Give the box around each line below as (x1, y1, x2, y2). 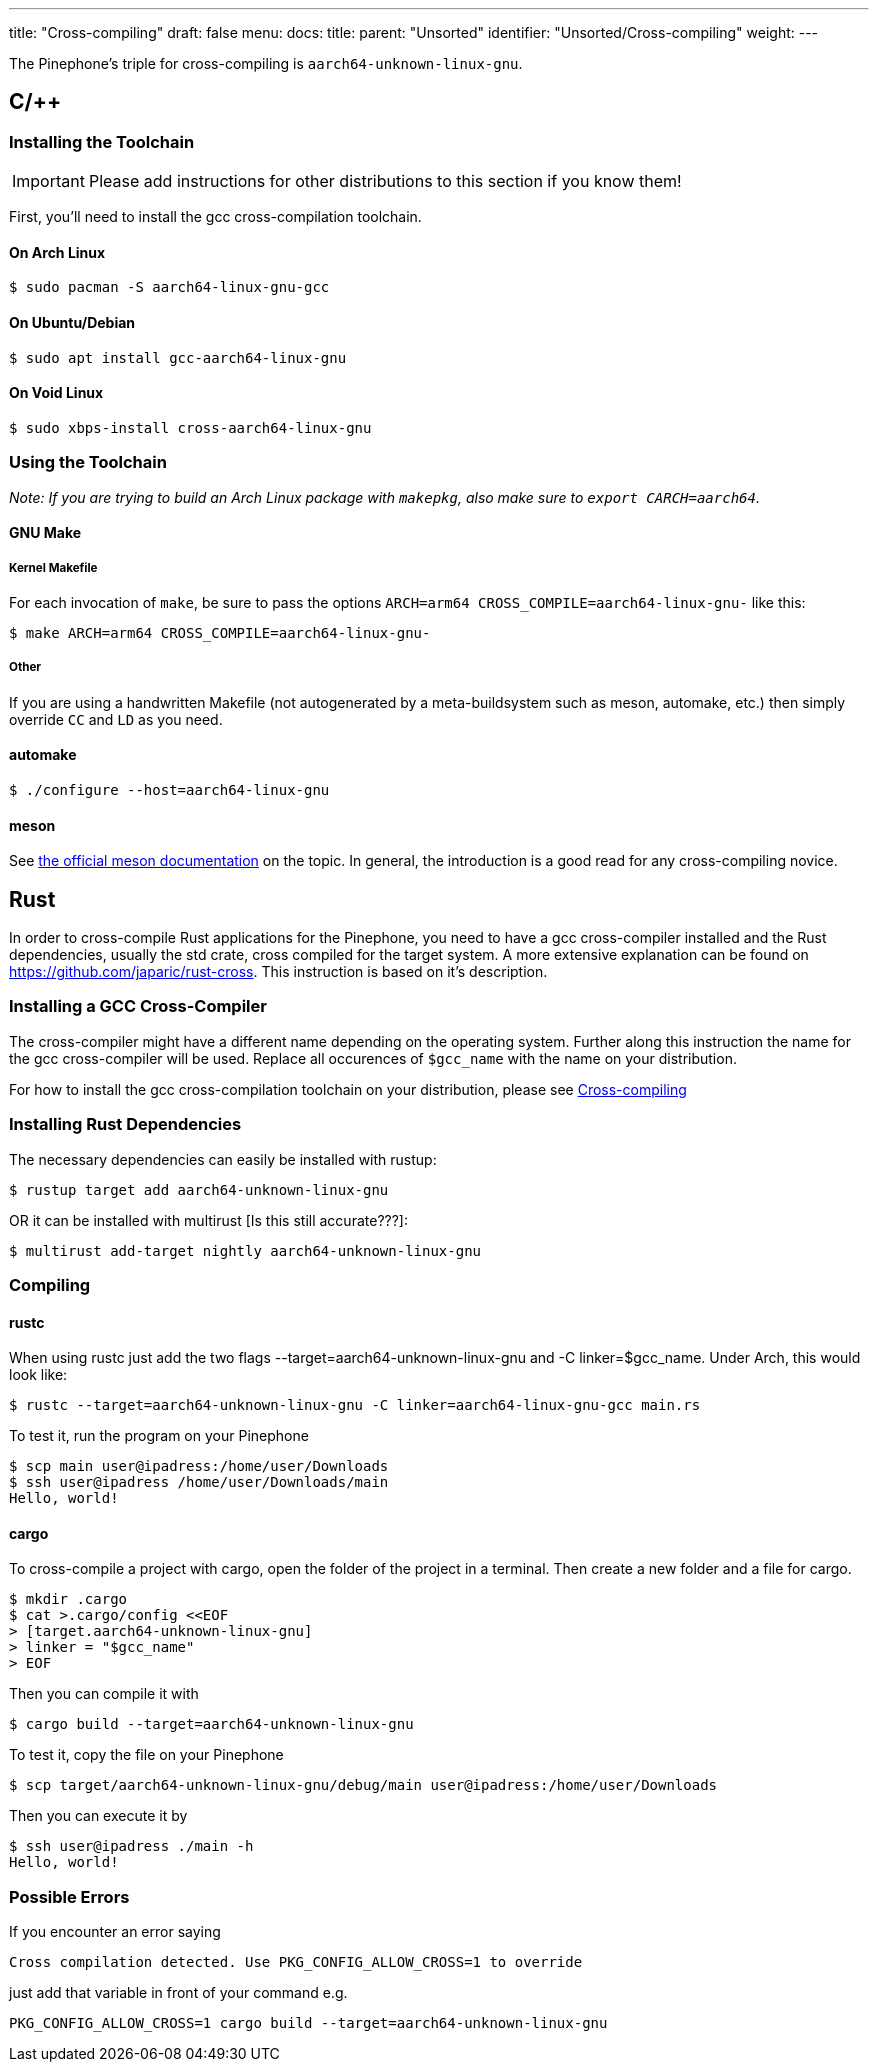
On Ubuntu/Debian (9, 314, 136, 332)
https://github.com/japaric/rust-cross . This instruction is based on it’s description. (9, 963, 548, 981)
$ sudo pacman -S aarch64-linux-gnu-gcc (9, 279, 330, 296)
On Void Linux (9, 384, 104, 402)
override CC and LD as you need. (9, 710, 223, 728)
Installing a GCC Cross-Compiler (9, 996, 267, 1017)
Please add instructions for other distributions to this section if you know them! (88, 171, 682, 192)
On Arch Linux (9, 243, 106, 261)
